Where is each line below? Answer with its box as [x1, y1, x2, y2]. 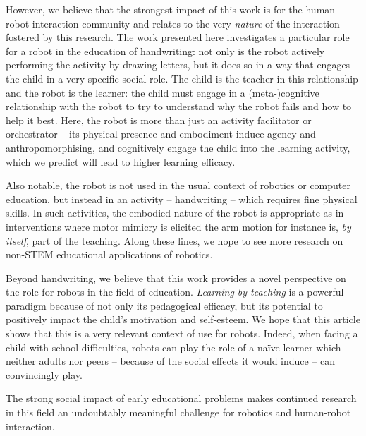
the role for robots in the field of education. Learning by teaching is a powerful [6, 284, 344, 299]
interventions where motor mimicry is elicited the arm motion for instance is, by [6, 219, 351, 234]
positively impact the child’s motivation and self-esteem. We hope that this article [6, 312, 360, 327]
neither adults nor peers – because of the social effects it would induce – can [6, 353, 336, 368]
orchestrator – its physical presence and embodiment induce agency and [6, 126, 316, 141]
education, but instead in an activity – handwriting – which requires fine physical [6, 191, 358, 206]
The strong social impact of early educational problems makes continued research [6, 391, 357, 406]
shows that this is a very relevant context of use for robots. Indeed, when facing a [6, 326, 358, 341]
